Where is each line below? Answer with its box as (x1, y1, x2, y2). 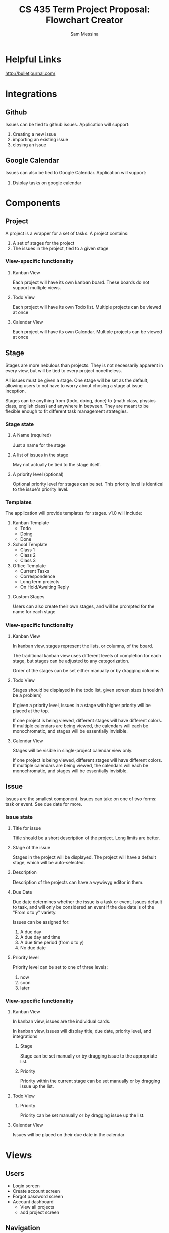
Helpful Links (5, 54, 62, 65)
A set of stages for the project (12, 240, 75, 246)
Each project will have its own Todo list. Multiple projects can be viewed (12, 304, 162, 310)
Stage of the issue (12, 844, 51, 850)
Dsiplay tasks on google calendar (12, 180, 82, 186)
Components (5, 197, 61, 208)
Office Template (12, 563, 46, 569)
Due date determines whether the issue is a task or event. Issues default (12, 899, 162, 905)
